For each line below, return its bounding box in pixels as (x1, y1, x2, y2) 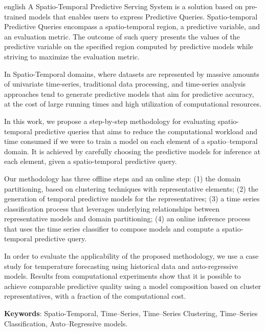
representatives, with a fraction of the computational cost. (4, 291, 186, 301)
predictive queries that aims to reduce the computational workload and (34, 126, 258, 136)
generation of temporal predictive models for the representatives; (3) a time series (4, 193, 260, 204)
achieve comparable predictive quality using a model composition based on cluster (4, 280, 261, 291)
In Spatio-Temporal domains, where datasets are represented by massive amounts (4, 68, 259, 79)
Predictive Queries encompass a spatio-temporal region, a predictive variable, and (4, 21, 260, 32)
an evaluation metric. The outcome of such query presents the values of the (4, 31, 240, 42)
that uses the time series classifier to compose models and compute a (4, 223, 220, 234)
